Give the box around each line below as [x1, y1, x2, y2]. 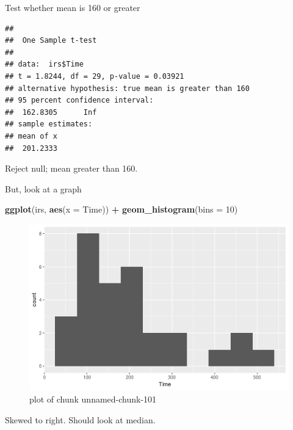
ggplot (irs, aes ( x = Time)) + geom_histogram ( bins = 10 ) [5, 203, 238, 216]
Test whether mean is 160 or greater [5, 1, 140, 13]
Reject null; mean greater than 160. [5, 162, 138, 175]
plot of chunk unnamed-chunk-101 [29, 393, 157, 406]
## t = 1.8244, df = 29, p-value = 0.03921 [5, 71, 184, 81]
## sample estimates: [5, 120, 93, 129]
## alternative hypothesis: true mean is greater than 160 [5, 84, 250, 93]
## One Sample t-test [5, 36, 97, 45]
